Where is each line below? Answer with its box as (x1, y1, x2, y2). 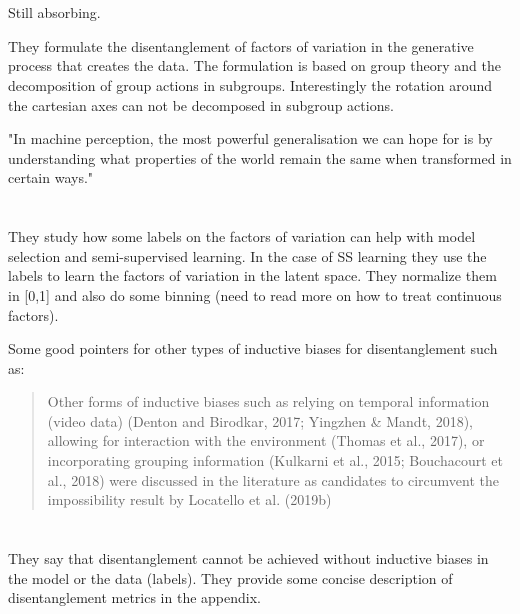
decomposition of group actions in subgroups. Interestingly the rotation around (8, 74, 493, 95)
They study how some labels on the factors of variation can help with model (8, 226, 476, 247)
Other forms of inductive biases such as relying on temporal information (47, 391, 490, 412)
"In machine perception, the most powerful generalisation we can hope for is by (8, 128, 493, 149)
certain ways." (8, 167, 94, 188)
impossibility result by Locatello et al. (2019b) (47, 489, 332, 510)
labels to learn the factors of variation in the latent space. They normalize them (8, 265, 497, 286)
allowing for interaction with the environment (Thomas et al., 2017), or (47, 430, 485, 451)
